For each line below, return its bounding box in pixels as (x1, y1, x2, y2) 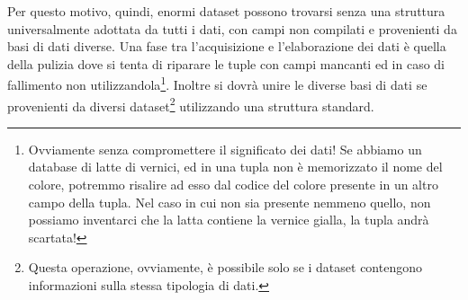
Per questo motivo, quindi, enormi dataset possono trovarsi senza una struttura (7, 2, 445, 20)
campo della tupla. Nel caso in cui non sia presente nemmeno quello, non (28, 192, 431, 211)
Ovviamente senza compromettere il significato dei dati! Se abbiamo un (28, 139, 422, 158)
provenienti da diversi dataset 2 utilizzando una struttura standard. (7, 93, 374, 115)
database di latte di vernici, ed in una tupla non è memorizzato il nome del (28, 157, 443, 176)
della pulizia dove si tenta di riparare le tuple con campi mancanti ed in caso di (7, 54, 445, 73)
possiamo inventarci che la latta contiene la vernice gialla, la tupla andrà (28, 210, 429, 229)
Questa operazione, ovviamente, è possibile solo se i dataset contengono (28, 258, 422, 277)
